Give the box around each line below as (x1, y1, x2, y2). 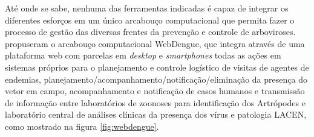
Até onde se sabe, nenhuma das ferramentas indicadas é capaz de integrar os (5, 2, 289, 14)
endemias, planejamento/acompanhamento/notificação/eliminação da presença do (5, 72, 307, 85)
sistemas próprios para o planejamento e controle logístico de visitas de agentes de (5, 60, 309, 73)
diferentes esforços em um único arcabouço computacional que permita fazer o (5, 13, 295, 26)
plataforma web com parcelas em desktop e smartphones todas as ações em (5, 49, 281, 62)
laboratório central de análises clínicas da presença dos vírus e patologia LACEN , (5, 108, 307, 121)
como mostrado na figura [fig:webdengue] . (5, 119, 159, 132)
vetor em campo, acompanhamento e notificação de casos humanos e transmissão (5, 84, 305, 97)
